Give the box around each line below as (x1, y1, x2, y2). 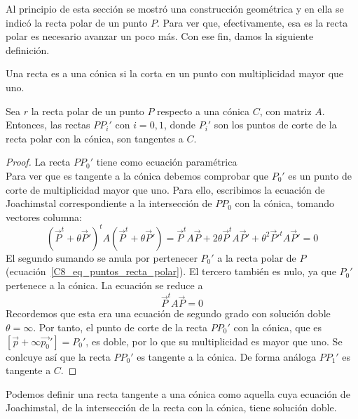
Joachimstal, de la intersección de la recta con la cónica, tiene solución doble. (6, 400, 337, 415)
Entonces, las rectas (6, 117, 90, 132)
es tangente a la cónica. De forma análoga (137, 349, 316, 364)
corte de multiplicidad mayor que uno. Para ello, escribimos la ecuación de (6, 182, 325, 197)
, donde (163, 117, 195, 132)
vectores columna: (6, 209, 82, 224)
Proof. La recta (6, 154, 71, 169)
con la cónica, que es (233, 319, 322, 334)
